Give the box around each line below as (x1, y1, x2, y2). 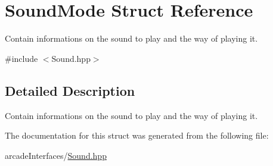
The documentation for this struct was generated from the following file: (5, 129, 269, 142)
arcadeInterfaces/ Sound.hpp (5, 149, 107, 161)
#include (5, 52, 38, 64)
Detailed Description (5, 81, 135, 99)
